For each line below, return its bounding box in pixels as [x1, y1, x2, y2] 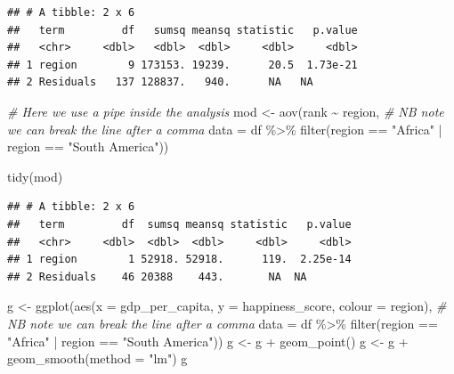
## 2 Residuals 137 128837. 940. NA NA [7, 76, 313, 89]
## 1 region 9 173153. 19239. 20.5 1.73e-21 [7, 58, 358, 71]
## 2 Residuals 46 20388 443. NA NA [7, 270, 307, 283]
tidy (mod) [7, 167, 63, 185]
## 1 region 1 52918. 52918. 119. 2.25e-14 [7, 253, 352, 266]
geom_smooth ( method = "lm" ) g [7, 349, 188, 368]
